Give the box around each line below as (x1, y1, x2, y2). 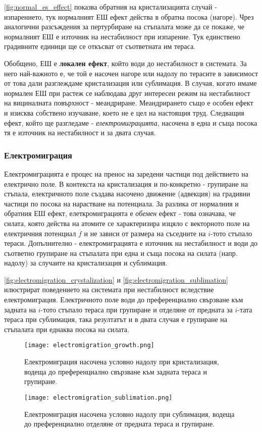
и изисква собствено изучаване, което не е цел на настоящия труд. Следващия (4, 107, 244, 118)
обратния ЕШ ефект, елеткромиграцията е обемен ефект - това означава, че (4, 208, 236, 219)
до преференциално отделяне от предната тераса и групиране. (24, 418, 215, 429)
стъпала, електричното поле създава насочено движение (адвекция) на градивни (4, 188, 250, 199)
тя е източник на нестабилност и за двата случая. (4, 127, 156, 138)
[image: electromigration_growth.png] (24, 342, 154, 349)
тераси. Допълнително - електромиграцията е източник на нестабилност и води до (4, 238, 258, 248)
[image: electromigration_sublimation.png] (24, 394, 173, 401)
